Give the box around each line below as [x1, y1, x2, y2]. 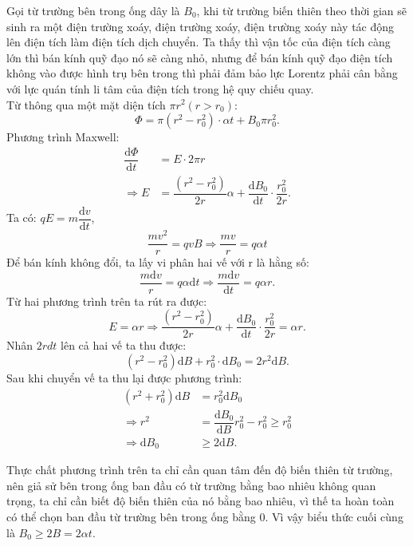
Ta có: [6, 209, 37, 226]
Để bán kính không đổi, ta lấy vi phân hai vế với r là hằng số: [6, 254, 309, 271]
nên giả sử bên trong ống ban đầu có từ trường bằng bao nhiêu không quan [6, 477, 376, 493]
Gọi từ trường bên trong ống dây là [6, 2, 180, 18]
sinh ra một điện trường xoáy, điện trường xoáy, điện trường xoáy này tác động [6, 18, 395, 34]
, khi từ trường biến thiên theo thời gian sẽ [196, 2, 407, 18]
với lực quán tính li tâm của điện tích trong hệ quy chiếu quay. [6, 80, 314, 97]
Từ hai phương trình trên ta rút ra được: [6, 292, 207, 309]
